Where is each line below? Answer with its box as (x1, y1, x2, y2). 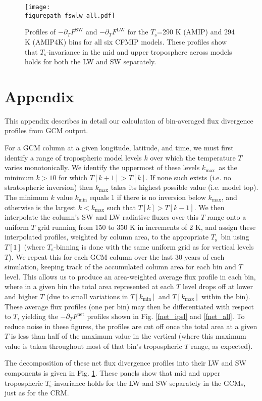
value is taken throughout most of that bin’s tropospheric (5, 340, 182, 351)
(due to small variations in (46, 291, 128, 301)
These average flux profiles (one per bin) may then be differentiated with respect (5, 301, 254, 311)
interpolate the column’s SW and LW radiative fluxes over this (5, 212, 199, 222)
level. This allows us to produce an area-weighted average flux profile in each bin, (5, 271, 256, 282)
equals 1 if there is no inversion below (89, 191, 206, 202)
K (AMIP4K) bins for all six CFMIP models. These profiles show (25, 36, 227, 47)
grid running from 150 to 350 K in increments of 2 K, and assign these (37, 221, 256, 232)
